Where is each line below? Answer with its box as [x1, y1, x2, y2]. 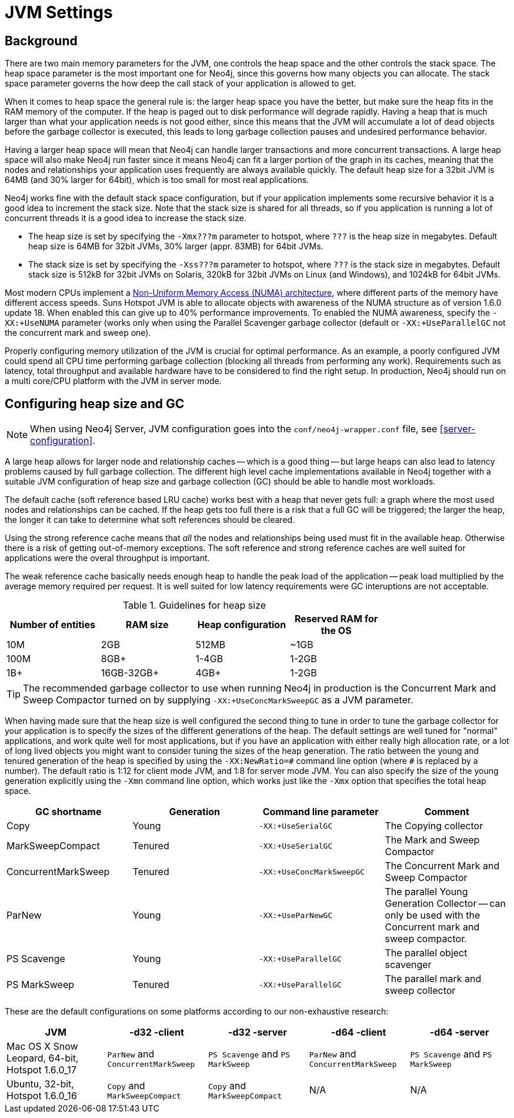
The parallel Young [385, 886, 468, 898]
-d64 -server [429, 1026, 489, 1039]
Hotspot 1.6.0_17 [6, 1064, 76, 1076]
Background [5, 33, 78, 48]
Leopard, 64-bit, [6, 1052, 79, 1064]
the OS [321, 625, 352, 637]
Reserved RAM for [294, 613, 378, 625]
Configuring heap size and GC [5, 396, 185, 411]
